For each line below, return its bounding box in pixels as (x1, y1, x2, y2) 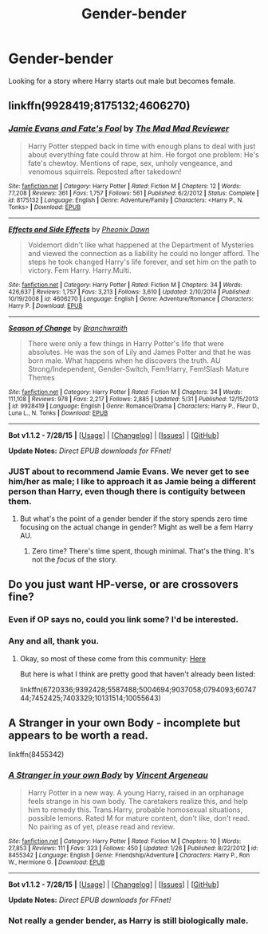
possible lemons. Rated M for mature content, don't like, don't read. (27, 813, 250, 822)
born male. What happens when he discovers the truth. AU (27, 356, 221, 365)
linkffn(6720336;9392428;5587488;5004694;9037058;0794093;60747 (19, 684, 257, 694)
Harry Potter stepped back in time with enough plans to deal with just (27, 141, 256, 151)
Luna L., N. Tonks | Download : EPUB (8, 408, 108, 417)
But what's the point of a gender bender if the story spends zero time (19, 514, 248, 523)
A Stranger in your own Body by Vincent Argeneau (8, 770, 209, 781)
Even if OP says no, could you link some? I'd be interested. (8, 614, 239, 625)
